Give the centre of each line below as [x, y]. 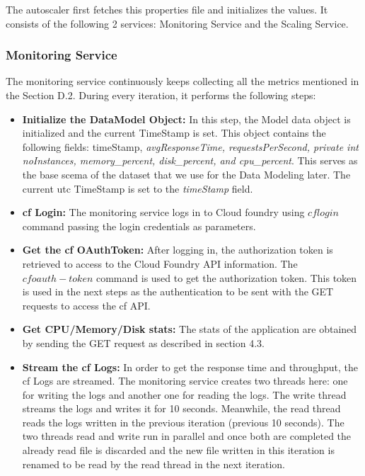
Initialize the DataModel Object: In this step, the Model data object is [186, 119]
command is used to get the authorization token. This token [226, 277]
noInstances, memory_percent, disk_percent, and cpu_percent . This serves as [190, 160]
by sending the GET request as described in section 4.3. [143, 342]
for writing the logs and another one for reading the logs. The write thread [184, 394]
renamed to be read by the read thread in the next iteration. [154, 464]
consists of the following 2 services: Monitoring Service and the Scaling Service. [177, 23]
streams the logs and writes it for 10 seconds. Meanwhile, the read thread [181, 408]
